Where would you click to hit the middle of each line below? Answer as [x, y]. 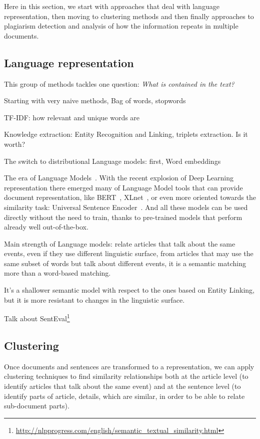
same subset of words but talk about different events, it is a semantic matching [125, 263]
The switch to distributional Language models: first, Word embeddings [112, 161]
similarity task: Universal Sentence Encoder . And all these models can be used [126, 207]
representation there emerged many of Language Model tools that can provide [123, 187]
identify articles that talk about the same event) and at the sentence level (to [122, 386]
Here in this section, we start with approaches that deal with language [112, 6]
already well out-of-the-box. [46, 227]
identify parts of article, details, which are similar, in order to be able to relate [124, 396]
